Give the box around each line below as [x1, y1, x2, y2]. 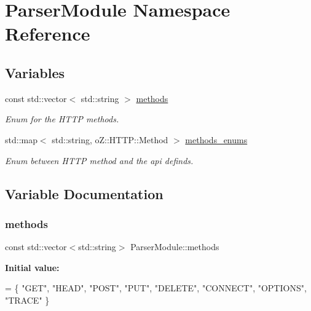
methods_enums [185, 133, 248, 146]
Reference [5, 21, 90, 46]
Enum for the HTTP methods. [5, 112, 119, 125]
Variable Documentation [5, 184, 163, 203]
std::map [5, 133, 37, 146]
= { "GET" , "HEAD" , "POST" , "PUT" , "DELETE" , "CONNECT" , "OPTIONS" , [5, 281, 307, 294]
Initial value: [5, 261, 60, 274]
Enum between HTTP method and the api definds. [5, 154, 194, 167]
